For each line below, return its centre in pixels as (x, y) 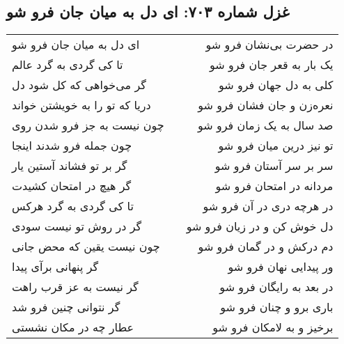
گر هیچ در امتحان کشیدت (72, 186)
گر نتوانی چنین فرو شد (66, 307)
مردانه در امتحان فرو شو (274, 186)
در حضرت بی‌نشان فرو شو (269, 45)
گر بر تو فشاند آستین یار (70, 166)
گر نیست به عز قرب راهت (75, 287)
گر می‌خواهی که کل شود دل (79, 85)
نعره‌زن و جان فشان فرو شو (266, 105)
